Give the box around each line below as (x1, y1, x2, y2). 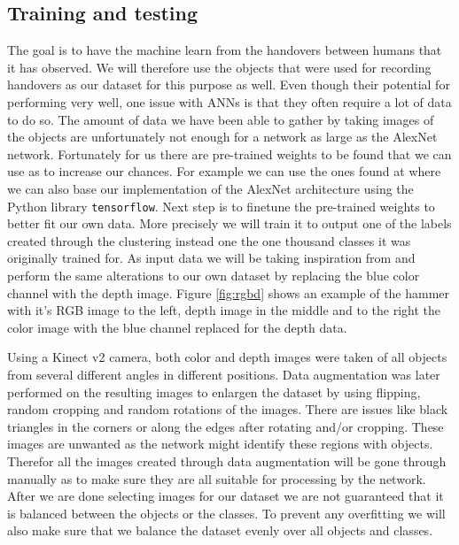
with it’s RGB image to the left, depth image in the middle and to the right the (7, 301, 441, 319)
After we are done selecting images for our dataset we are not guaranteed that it (7, 487, 444, 505)
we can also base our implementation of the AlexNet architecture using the (7, 179, 414, 197)
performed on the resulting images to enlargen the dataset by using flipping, (7, 382, 421, 401)
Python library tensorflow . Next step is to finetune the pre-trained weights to (7, 196, 435, 215)
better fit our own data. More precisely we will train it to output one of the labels (7, 214, 452, 233)
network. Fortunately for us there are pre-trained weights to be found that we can (7, 144, 452, 163)
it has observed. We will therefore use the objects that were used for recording (7, 58, 432, 76)
